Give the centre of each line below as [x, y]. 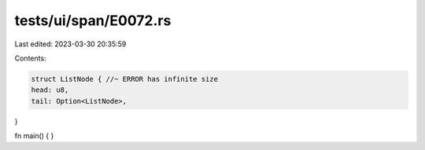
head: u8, [50, 90]
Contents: [30, 58]
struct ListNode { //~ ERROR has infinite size [124, 79]
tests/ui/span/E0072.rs [93, 20]
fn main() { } [34, 136]
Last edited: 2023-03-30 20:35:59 [70, 44]
